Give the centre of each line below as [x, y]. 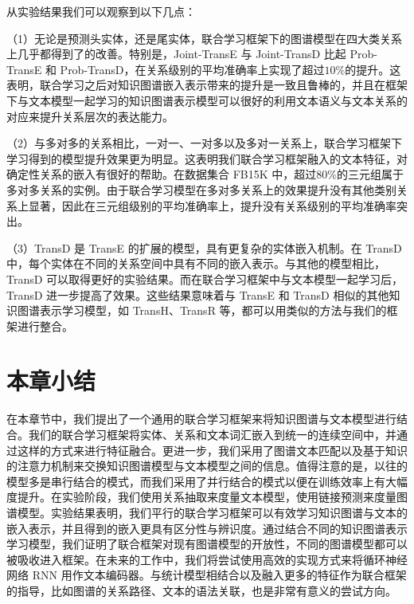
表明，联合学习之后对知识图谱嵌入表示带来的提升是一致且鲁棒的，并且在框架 [207, 85]
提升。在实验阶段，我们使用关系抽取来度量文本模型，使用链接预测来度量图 [212, 497]
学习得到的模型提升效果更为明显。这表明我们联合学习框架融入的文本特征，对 [207, 158]
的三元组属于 [370, 174]
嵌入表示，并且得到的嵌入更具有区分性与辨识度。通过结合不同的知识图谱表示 [207, 528]
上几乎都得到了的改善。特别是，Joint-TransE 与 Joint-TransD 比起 [176, 54]
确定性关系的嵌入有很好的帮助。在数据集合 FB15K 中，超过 [162, 174]
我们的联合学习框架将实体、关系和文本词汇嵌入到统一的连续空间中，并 [212, 434]
